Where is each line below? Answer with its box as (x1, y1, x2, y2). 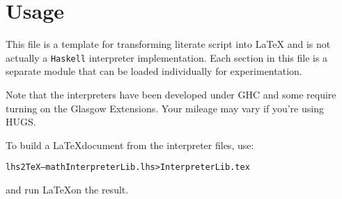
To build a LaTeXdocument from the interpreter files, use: (6, 137, 254, 152)
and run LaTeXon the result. (6, 182, 129, 196)
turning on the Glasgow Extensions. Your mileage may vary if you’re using (6, 101, 324, 115)
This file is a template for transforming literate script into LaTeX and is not (6, 37, 331, 51)
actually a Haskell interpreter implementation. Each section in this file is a (6, 50, 328, 64)
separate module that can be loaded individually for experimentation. (6, 64, 302, 78)
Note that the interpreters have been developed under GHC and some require (6, 87, 336, 101)
